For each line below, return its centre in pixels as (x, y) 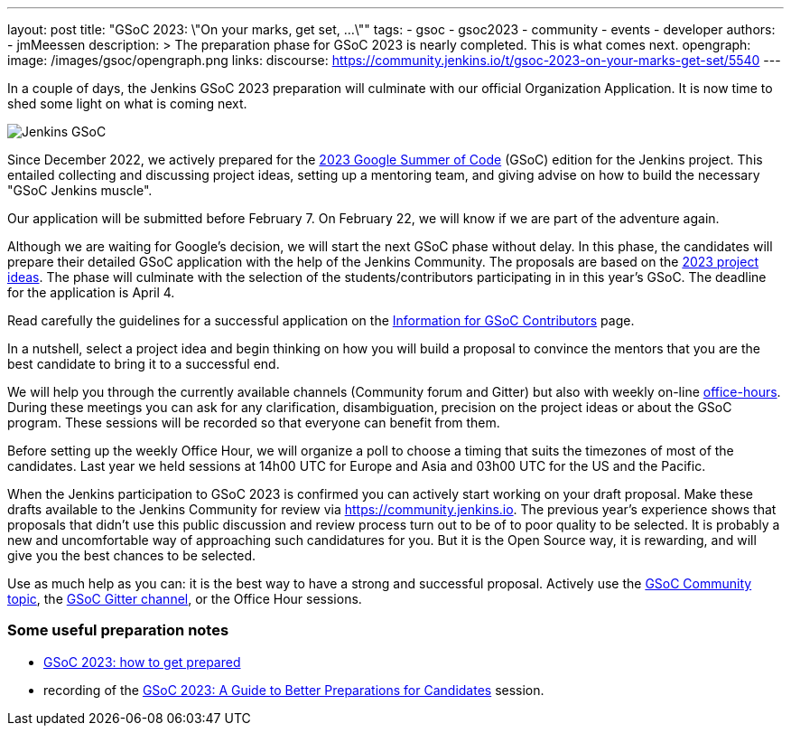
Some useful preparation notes (118, 630)
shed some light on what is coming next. (127, 103)
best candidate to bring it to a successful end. (144, 364)
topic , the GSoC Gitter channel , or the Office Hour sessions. (185, 599)
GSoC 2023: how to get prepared (142, 662)
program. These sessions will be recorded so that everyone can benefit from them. (254, 423)
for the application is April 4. (91, 292)
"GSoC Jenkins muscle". (80, 190)
